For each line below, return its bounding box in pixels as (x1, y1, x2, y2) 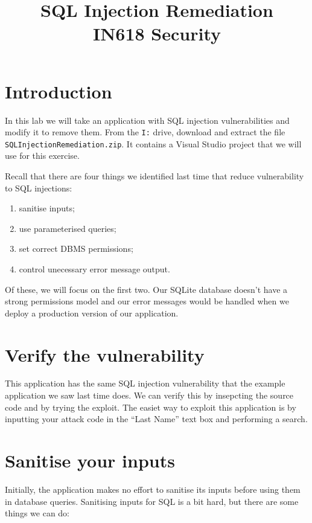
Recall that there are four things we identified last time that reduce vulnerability (5, 170, 304, 182)
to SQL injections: (5, 181, 72, 194)
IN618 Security (92, 21, 221, 46)
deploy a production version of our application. (5, 306, 179, 319)
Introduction (5, 79, 112, 103)
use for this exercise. (5, 149, 80, 162)
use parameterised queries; (19, 222, 116, 234)
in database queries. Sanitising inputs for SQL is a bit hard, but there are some (5, 495, 299, 507)
